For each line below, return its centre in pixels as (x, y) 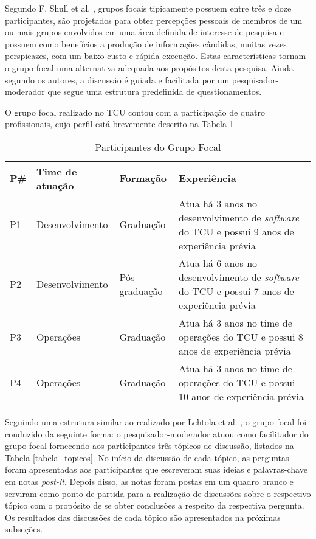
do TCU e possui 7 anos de (236, 291)
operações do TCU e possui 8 (241, 336)
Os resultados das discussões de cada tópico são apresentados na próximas (143, 517)
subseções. (24, 529)
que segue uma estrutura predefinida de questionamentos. (155, 92)
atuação (55, 185)
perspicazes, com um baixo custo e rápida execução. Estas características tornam (156, 56)
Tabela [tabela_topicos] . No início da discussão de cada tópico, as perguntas (147, 457)
